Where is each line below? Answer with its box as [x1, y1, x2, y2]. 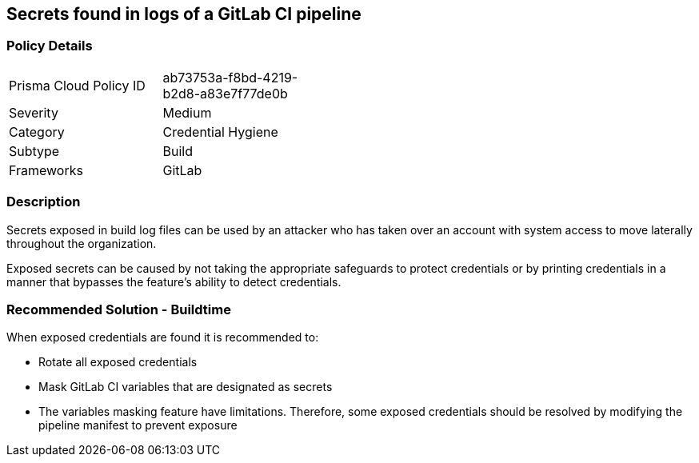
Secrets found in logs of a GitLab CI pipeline [6, 4, 361, 24]
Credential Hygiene [162, 123, 278, 140]
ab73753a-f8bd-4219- [162, 69, 298, 86]
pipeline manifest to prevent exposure [38, 418, 238, 433]
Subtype [9, 142, 60, 159]
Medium [162, 104, 212, 121]
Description [6, 194, 81, 210]
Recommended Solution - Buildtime [6, 301, 231, 317]
